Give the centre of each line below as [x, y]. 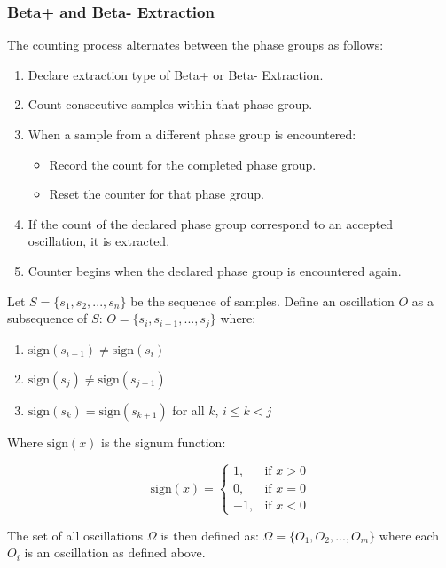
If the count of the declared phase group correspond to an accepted [211, 223]
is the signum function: [164, 442]
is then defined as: [210, 535]
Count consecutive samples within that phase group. [170, 104]
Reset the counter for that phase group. [156, 194]
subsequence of [47, 318]
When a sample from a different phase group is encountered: [192, 134]
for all [188, 410]
